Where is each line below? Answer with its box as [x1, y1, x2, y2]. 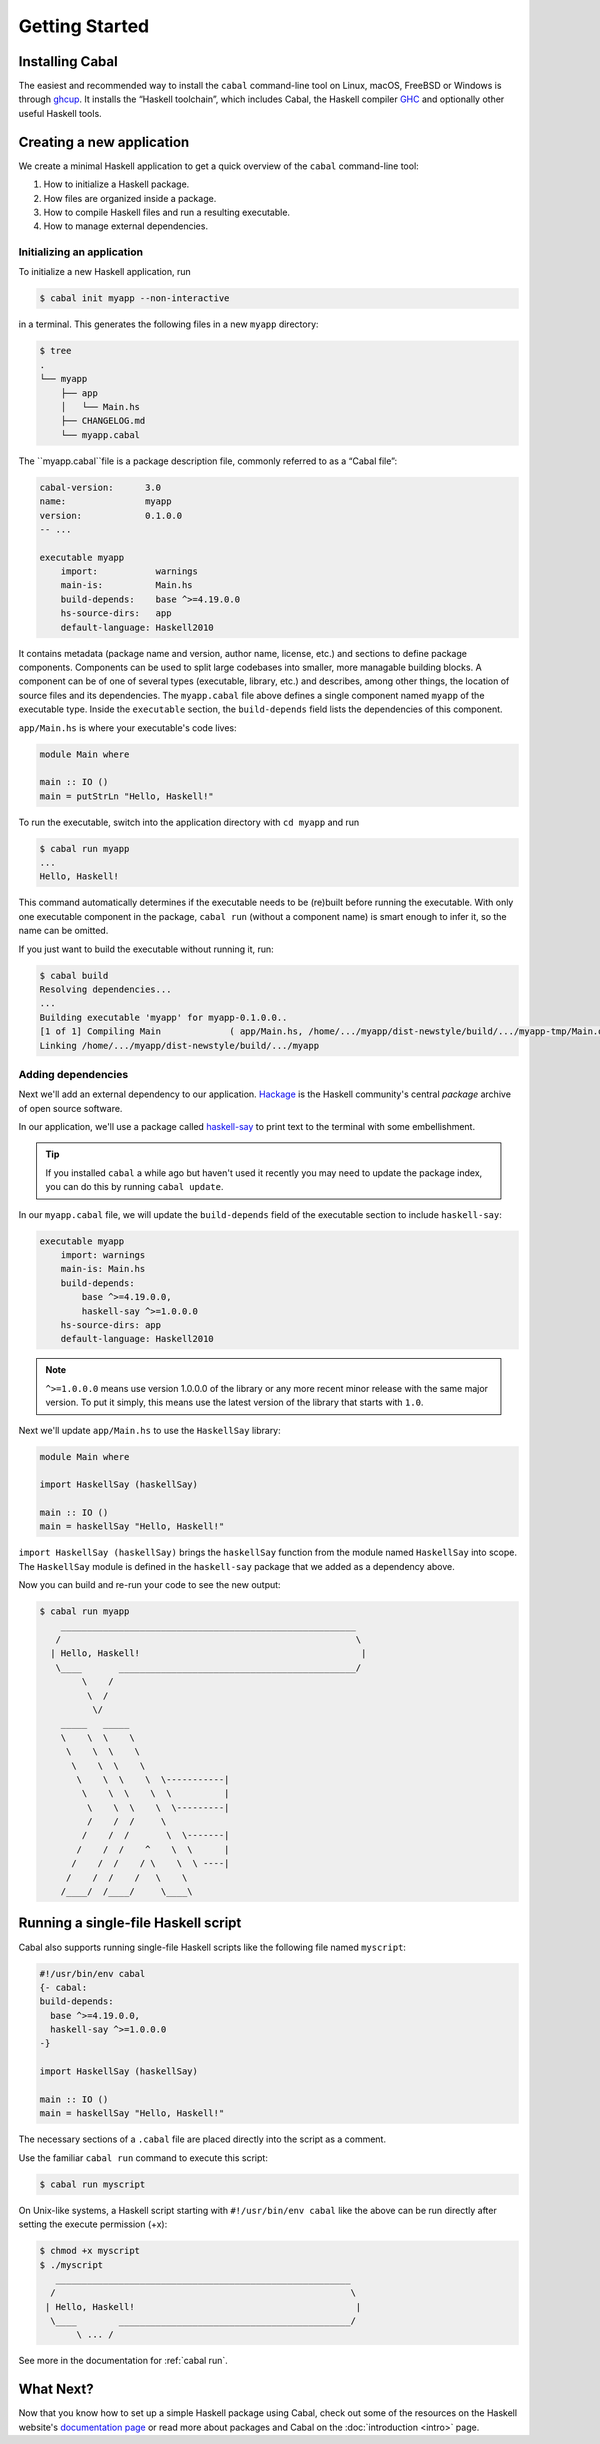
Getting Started [18, 15, 150, 37]
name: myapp [39, 496, 172, 507]
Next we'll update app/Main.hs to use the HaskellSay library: [18, 1424, 282, 1436]
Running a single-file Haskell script [18, 1915, 242, 1932]
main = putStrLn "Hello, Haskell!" [39, 790, 214, 802]
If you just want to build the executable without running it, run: [18, 943, 274, 955]
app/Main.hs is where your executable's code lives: [18, 721, 237, 734]
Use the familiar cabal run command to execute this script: [18, 2151, 269, 2164]
